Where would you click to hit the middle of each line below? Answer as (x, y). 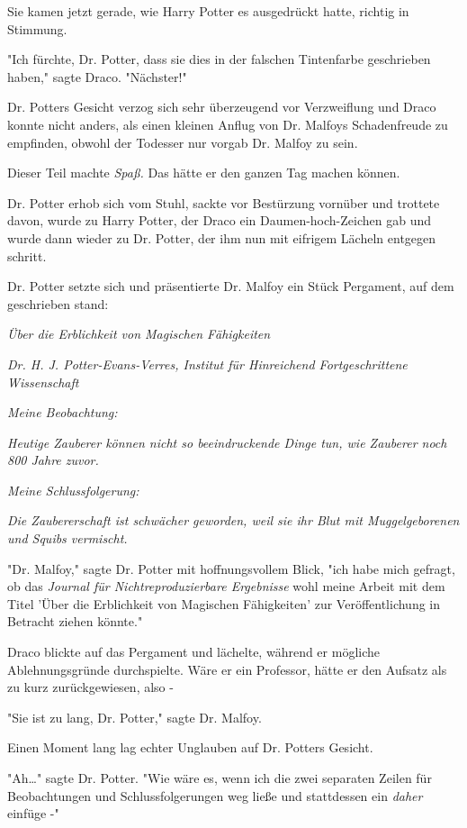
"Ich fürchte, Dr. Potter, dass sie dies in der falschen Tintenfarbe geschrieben (219, 59)
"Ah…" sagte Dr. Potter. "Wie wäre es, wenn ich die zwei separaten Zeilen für (220, 778)
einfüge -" (33, 813)
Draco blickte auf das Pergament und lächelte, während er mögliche (193, 652)
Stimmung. (37, 28)
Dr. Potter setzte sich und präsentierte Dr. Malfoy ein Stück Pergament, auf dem (231, 286)
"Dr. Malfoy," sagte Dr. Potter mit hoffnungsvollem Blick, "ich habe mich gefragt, (231, 568)
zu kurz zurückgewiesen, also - (90, 687)
